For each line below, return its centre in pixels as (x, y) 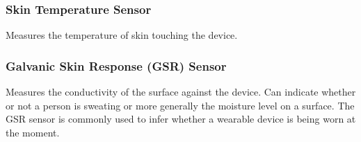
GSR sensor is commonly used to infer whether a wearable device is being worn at (181, 119)
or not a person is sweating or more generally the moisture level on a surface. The (180, 105)
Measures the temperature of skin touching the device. (122, 35)
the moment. (33, 132)
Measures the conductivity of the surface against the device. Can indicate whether (181, 92)
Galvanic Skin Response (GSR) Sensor (116, 65)
